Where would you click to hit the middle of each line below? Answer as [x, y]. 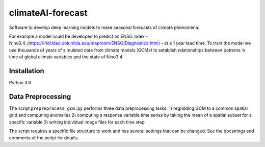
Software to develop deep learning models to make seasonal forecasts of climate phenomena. [104, 27]
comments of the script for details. [44, 138]
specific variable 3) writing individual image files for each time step [77, 122]
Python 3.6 [20, 83]
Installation [26, 71]
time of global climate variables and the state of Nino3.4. [66, 57]
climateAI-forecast [48, 13]
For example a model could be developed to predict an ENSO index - [79, 36]
